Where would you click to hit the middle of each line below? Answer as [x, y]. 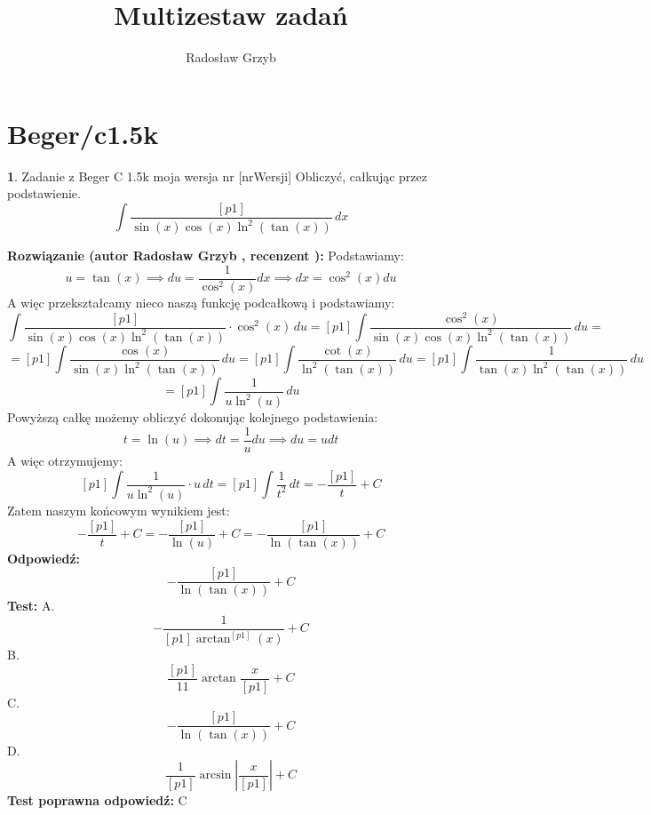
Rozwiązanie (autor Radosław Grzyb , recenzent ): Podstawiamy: [206, 256]
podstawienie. [44, 193]
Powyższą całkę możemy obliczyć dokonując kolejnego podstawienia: [193, 417]
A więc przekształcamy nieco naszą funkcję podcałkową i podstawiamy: [201, 302]
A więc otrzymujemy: [65, 460]
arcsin [215, 775]
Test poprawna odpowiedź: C [97, 800]
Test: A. [31, 606]
